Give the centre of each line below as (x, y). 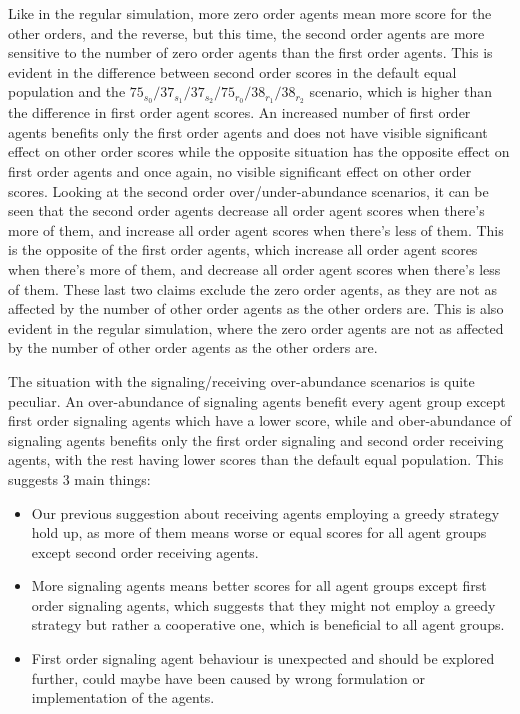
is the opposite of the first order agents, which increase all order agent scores (243, 249)
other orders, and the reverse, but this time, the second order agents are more (246, 32)
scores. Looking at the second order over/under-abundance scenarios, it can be (248, 190)
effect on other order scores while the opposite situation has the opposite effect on (259, 151)
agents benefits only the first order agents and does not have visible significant (248, 131)
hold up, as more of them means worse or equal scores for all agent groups (259, 532)
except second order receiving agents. (145, 551)
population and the (67, 91)
